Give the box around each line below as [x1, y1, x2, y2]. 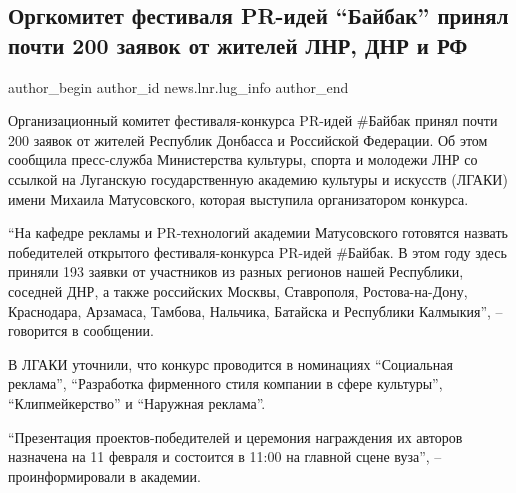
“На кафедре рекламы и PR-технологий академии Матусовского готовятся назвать [8, 222, 508, 243]
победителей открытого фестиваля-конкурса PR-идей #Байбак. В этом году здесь [8, 241, 507, 262]
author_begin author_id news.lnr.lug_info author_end [8, 76, 349, 97]
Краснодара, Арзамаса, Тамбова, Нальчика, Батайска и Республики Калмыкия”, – [8, 300, 503, 321]
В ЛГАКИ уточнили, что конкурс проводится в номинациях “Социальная [8, 353, 453, 374]
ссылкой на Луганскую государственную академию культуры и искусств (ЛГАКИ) [8, 168, 508, 189]
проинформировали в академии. [8, 465, 201, 486]
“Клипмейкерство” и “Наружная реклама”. [8, 392, 266, 413]
